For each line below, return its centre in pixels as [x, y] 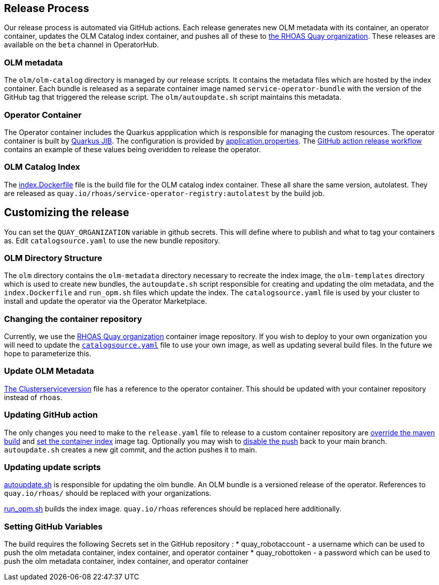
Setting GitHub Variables [53, 526]
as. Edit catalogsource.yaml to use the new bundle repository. [112, 240]
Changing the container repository [73, 319]
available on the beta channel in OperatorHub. [82, 45]
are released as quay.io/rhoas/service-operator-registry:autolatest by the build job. [164, 193]
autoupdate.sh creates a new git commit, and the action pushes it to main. [131, 449]
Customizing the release [67, 213]
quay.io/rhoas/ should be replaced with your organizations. [108, 493]
